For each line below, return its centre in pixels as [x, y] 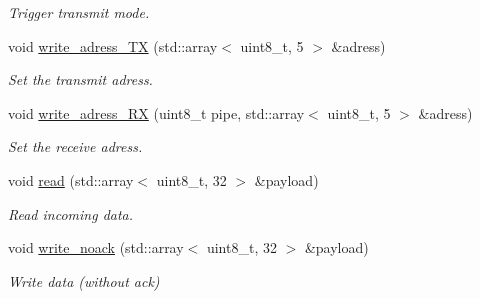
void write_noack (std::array [96, 247]
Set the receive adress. [75, 146]
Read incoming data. [71, 213]
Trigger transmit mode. [79, 12]
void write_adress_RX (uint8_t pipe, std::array [156, 112]
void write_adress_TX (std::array [113, 45]
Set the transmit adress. [80, 79]
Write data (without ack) [84, 280]
